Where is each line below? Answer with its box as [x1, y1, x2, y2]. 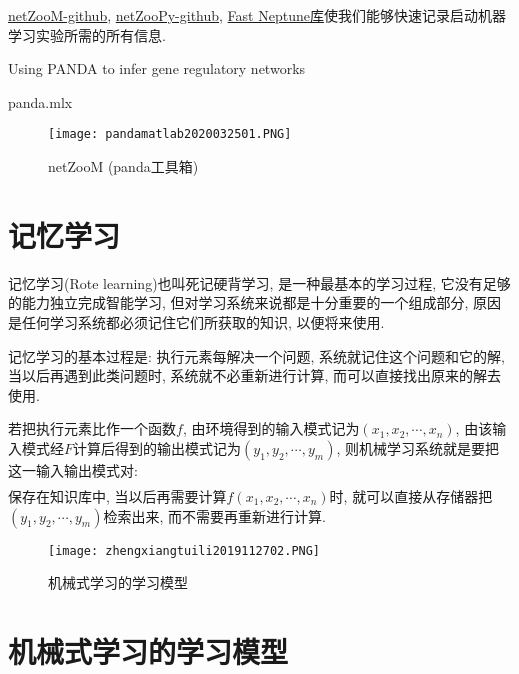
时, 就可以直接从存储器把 [329, 486, 493, 507]
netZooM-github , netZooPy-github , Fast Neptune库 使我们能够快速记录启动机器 [8, 5, 506, 25]
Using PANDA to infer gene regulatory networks [8, 58, 306, 79]
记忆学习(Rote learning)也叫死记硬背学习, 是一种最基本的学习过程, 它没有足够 [8, 272, 511, 293]
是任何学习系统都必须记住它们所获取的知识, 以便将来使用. [8, 311, 385, 332]
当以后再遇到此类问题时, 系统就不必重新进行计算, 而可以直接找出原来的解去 [8, 365, 502, 386]
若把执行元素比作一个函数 [8, 418, 176, 439]
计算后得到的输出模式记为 [73, 437, 242, 458]
